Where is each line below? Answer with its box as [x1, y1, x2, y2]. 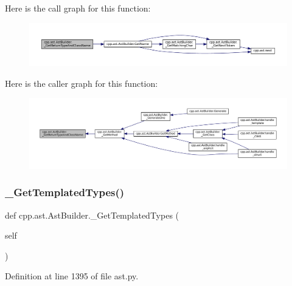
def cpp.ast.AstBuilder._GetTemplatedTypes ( [5, 208, 179, 221]
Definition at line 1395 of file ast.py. [5, 270, 139, 282]
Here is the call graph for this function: [5, 2, 151, 14]
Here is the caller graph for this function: [5, 77, 158, 89]
